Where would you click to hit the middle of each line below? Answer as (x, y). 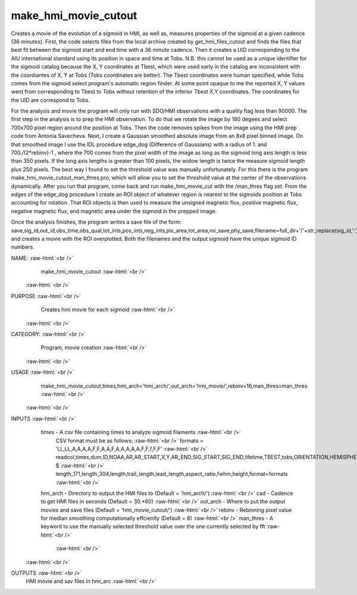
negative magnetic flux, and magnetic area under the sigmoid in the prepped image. (114, 211)
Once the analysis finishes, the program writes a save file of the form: (96, 222)
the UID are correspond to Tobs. (51, 100)
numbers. (23, 247)
